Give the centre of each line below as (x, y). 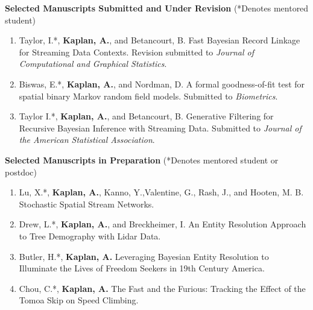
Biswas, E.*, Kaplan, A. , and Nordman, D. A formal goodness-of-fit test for (162, 84)
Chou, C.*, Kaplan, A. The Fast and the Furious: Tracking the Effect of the (162, 288)
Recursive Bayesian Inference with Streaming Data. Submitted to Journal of (160, 128)
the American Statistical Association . (87, 140)
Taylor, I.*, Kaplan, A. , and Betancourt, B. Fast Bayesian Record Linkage (160, 40)
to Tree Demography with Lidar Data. (90, 236)
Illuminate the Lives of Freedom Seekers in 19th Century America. (142, 268)
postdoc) (21, 172)
